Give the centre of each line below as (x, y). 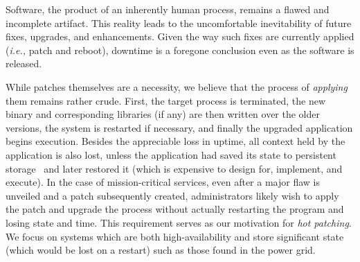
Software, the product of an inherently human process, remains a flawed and (168, 9)
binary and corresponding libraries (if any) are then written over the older (163, 114)
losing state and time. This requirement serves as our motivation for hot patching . (179, 222)
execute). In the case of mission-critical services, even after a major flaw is (163, 182)
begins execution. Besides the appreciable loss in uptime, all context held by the (175, 141)
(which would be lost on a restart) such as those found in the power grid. (161, 250)
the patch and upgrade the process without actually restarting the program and (175, 209)
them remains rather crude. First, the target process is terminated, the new (166, 100)
